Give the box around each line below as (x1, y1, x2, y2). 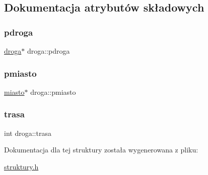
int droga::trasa (4, 127, 51, 138)
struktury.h (4, 161, 39, 171)
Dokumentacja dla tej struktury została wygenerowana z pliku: (4, 144, 198, 155)
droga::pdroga (27, 46, 70, 56)
